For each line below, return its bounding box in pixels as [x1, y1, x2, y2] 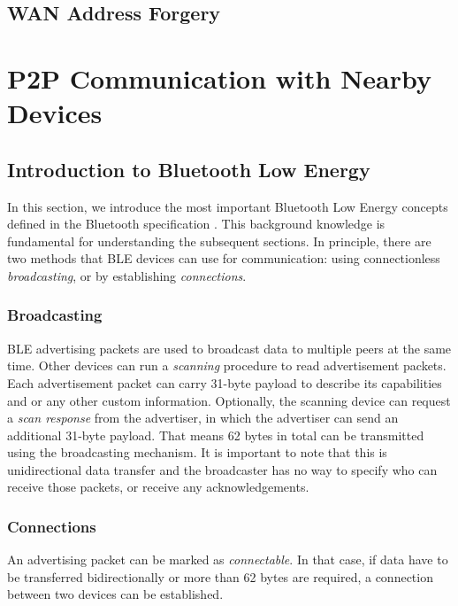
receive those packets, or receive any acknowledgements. [7, 478, 309, 496]
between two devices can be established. [7, 585, 224, 603]
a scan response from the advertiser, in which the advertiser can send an [7, 408, 399, 427]
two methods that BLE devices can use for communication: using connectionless [7, 249, 440, 268]
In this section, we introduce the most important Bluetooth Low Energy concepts [7, 197, 448, 215]
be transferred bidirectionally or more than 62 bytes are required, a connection [7, 567, 433, 586]
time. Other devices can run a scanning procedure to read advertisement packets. [7, 356, 447, 375]
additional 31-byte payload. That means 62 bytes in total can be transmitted [7, 425, 424, 444]
